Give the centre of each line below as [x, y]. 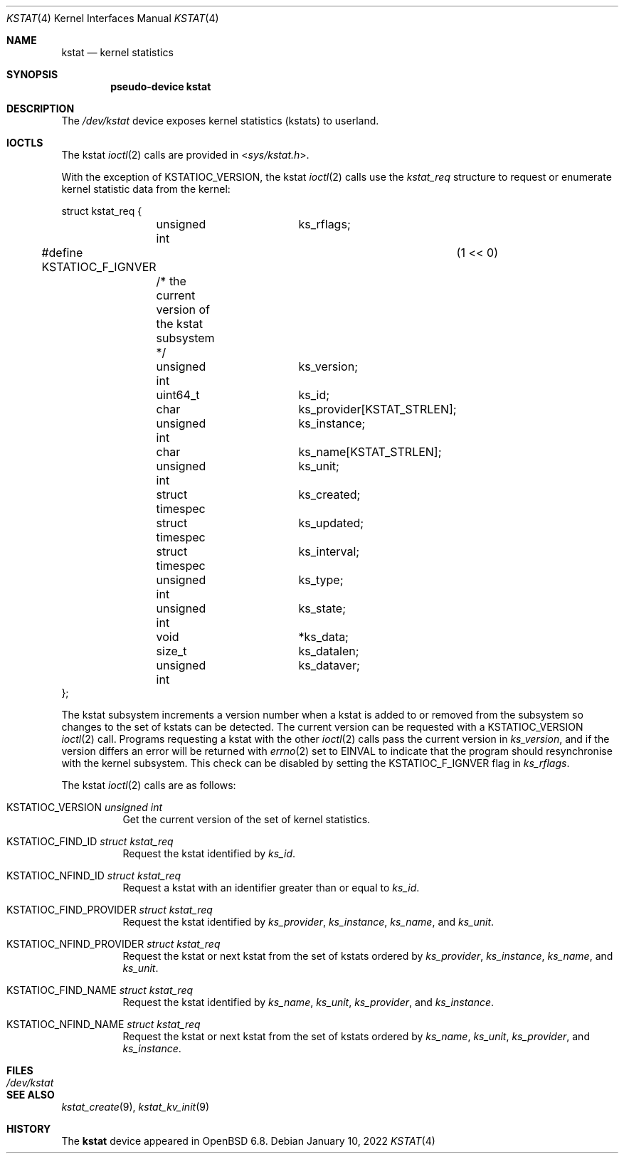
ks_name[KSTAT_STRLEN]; [370, 452]
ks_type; [321, 580]
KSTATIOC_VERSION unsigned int [85, 807]
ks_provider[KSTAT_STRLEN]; [377, 409]
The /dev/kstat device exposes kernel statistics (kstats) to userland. [220, 121]
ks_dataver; [329, 665]
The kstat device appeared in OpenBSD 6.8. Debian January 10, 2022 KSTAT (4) [248, 1141]
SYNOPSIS [32, 74]
